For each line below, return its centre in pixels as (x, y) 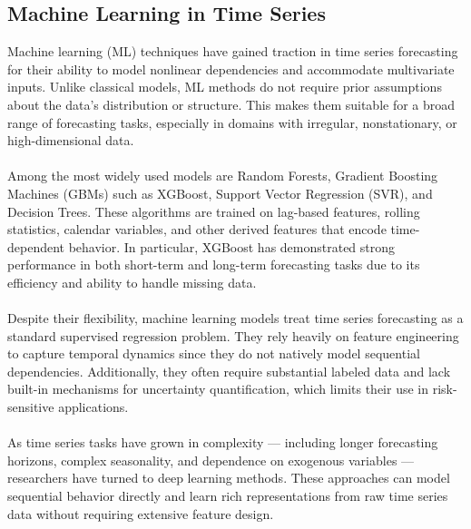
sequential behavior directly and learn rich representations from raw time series (228, 496)
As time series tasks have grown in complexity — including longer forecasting (223, 442)
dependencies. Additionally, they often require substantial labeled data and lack (229, 371)
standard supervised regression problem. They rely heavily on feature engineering (233, 335)
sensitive (31, 407)
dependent (36, 246)
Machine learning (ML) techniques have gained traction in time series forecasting (233, 51)
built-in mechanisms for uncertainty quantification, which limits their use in (218, 389)
